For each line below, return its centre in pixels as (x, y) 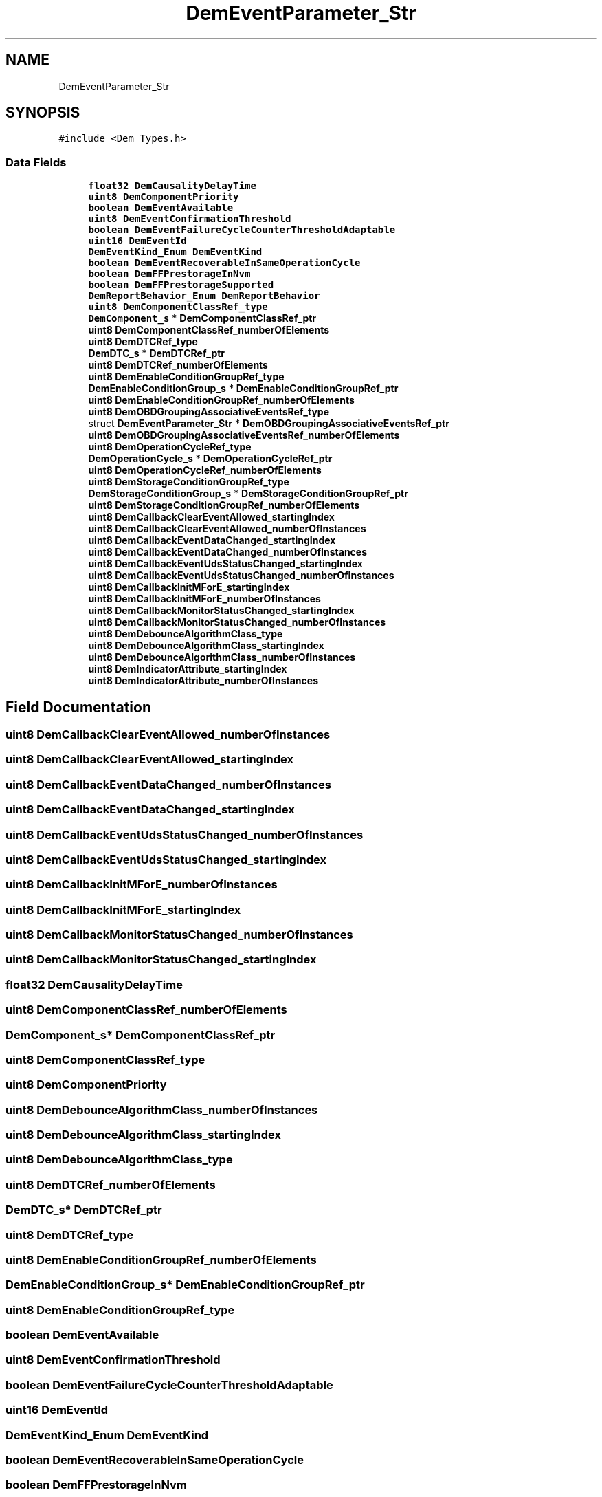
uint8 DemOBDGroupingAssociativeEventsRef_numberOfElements (244, 435)
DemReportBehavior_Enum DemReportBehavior (204, 296)
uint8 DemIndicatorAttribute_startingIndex (188, 669)
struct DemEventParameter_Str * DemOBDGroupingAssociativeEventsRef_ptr (269, 424)
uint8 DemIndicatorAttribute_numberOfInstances (203, 681)
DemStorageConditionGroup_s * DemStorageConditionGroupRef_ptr (248, 494)
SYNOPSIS (43, 113)
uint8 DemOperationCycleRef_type (170, 447)
